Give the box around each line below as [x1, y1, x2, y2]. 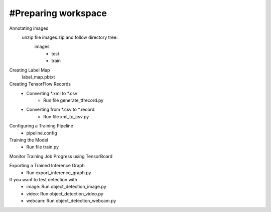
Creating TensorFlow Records [9, 81, 71, 87]
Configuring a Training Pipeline [9, 123, 74, 129]
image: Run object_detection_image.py [26, 184, 106, 190]
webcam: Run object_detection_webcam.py [26, 198, 116, 204]
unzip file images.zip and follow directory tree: [22, 34, 118, 40]
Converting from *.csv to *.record [26, 106, 95, 113]
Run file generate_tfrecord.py [43, 97, 104, 103]
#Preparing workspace [9, 8, 107, 19]
